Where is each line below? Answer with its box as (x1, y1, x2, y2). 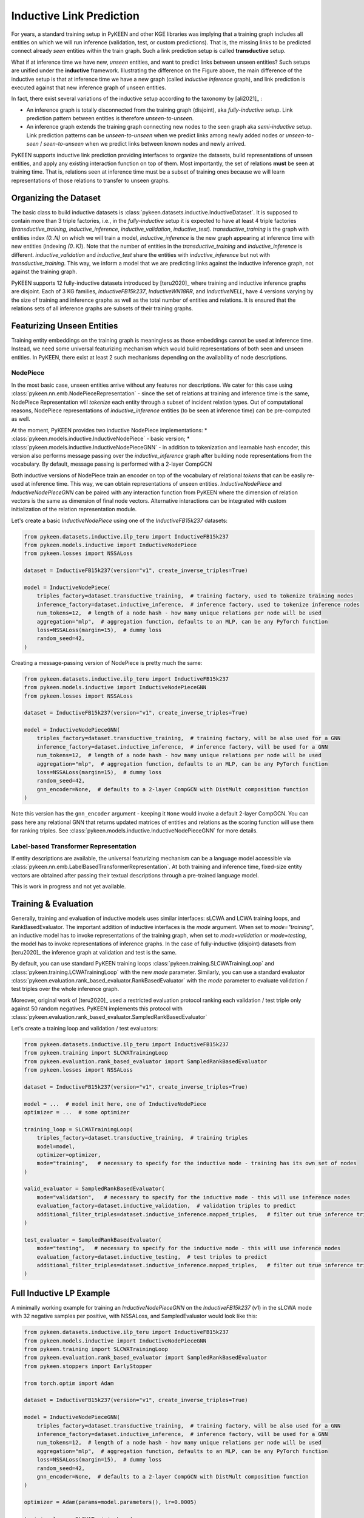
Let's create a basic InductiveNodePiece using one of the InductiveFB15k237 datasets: (11, 517, 227, 524)
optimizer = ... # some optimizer (24, 1109, 130, 1115)
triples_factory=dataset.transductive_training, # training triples (36, 1134, 248, 1142)
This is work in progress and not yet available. (11, 883, 126, 890)
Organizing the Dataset (11, 192, 101, 203)
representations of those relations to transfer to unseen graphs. (11, 177, 170, 184)
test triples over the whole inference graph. (11, 985, 120, 993)
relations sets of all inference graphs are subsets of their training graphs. (11, 305, 194, 312)
